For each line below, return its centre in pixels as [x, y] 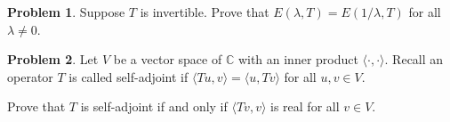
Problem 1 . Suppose [66, 12]
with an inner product [298, 59]
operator [30, 76]
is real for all [305, 106]
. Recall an [414, 59]
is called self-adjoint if [129, 76]
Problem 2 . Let [53, 59]
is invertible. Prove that [205, 12]
